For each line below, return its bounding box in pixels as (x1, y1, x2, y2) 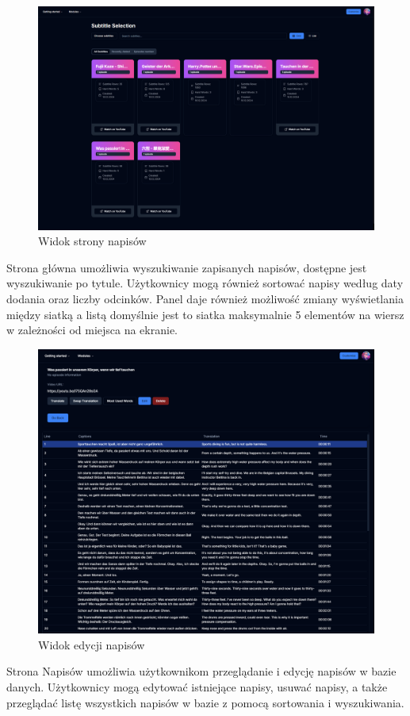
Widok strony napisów (38, 233, 147, 249)
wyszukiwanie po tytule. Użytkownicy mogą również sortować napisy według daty (6, 275, 404, 291)
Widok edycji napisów (38, 636, 145, 652)
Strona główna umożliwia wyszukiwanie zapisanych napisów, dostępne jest (6, 259, 367, 275)
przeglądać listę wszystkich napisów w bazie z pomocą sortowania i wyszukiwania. (6, 694, 404, 710)
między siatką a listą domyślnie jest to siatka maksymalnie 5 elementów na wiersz (6, 306, 404, 322)
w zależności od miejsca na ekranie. (6, 321, 178, 338)
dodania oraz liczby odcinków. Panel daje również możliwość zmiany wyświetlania (6, 290, 404, 306)
